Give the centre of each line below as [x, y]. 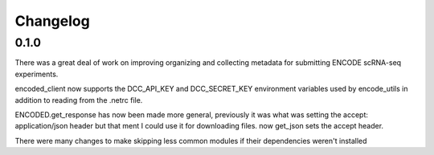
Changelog [52, 21]
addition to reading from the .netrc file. [79, 100]
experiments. [37, 74]
